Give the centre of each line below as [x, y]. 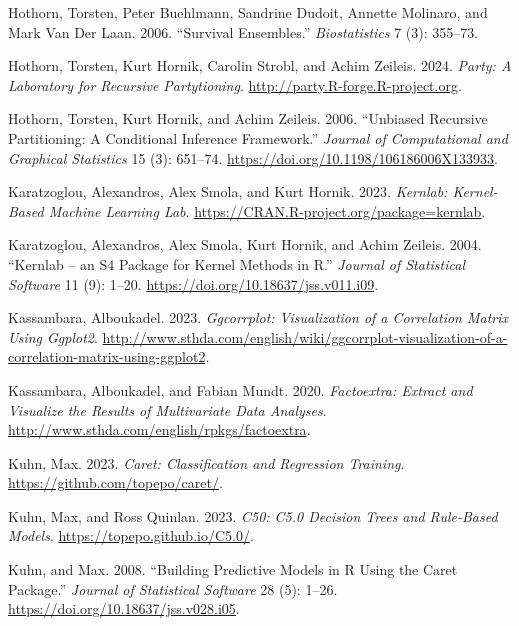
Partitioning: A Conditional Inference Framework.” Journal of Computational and [258, 137]
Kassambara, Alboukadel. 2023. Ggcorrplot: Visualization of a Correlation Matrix [258, 317]
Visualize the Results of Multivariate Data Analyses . [167, 409]
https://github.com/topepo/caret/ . [115, 482]
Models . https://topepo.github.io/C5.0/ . [131, 535]
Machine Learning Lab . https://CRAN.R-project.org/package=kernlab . [267, 210]
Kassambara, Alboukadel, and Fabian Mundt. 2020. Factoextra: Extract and [240, 389]
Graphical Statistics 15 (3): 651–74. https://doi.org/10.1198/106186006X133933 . [253, 157]
